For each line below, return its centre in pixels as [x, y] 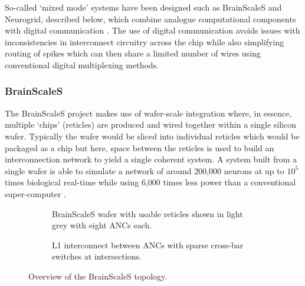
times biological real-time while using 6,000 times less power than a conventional [150, 182]
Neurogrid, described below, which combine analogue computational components [150, 19]
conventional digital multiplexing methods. [82, 64]
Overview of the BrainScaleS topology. [98, 276]
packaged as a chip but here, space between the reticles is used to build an [140, 147]
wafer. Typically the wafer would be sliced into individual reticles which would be [152, 136]
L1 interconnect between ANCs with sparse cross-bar [148, 245]
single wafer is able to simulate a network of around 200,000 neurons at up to [145, 170]
